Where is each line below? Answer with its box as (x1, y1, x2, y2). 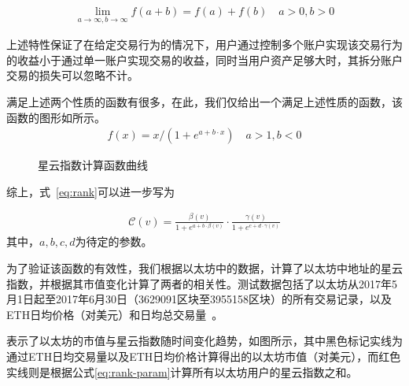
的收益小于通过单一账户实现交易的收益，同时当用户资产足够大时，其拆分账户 (6, 51, 403, 68)
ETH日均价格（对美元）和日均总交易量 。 (6, 306, 223, 322)
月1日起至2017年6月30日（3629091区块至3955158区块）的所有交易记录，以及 (6, 291, 392, 307)
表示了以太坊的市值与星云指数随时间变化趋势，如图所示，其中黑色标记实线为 (6, 332, 403, 349)
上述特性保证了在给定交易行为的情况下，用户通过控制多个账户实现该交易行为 (6, 36, 403, 53)
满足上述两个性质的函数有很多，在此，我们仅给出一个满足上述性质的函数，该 (6, 94, 403, 110)
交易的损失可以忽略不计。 (6, 67, 138, 84)
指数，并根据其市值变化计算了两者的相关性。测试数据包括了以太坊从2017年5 (6, 275, 397, 291)
